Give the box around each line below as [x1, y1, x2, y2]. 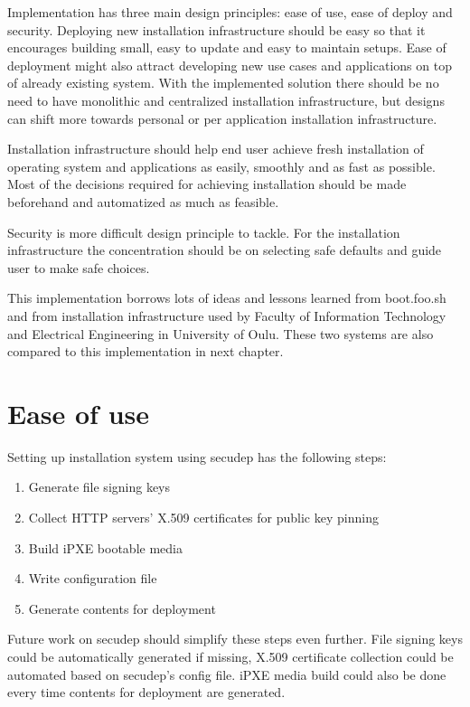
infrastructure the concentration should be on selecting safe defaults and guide [7, 240, 442, 259]
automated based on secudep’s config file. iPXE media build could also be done [7, 665, 446, 683]
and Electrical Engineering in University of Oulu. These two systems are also [7, 324, 434, 343]
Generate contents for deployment [28, 599, 216, 617]
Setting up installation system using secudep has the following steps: [7, 447, 387, 466]
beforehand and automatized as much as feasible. [7, 192, 279, 211]
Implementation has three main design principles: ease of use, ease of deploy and [7, 3, 453, 21]
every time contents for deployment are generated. [7, 683, 286, 702]
